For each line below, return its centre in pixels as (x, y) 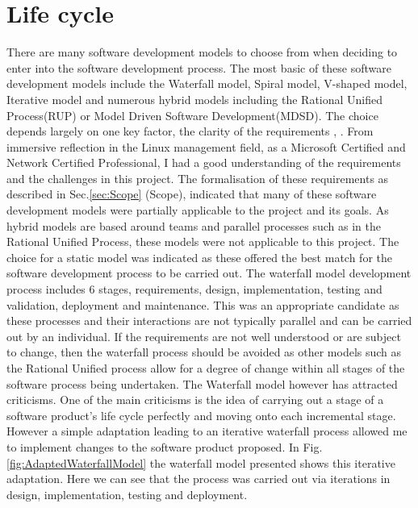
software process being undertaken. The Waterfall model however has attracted (202, 383)
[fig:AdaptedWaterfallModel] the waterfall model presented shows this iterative (201, 462)
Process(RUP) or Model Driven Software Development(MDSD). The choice (192, 115)
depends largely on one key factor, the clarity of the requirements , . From (190, 131)
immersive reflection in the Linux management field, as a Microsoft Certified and (206, 146)
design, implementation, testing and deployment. (127, 494)
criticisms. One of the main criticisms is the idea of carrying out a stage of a (195, 400)
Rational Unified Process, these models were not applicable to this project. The (203, 242)
